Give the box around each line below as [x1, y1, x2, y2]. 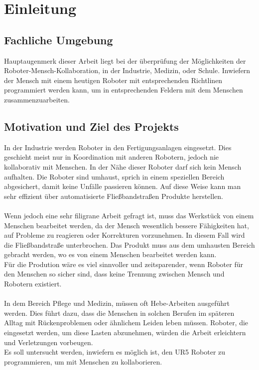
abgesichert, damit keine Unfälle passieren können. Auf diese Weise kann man [4, 181, 241, 191]
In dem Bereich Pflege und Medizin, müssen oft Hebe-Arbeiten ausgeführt [4, 298, 230, 308]
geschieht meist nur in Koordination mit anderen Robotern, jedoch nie [4, 152, 219, 162]
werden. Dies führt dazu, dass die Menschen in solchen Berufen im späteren [4, 307, 235, 318]
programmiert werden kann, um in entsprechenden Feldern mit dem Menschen [4, 85, 243, 95]
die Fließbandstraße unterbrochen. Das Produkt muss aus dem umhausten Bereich [4, 239, 255, 250]
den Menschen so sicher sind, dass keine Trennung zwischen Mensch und [4, 269, 225, 279]
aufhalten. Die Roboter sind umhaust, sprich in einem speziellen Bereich [4, 171, 225, 182]
